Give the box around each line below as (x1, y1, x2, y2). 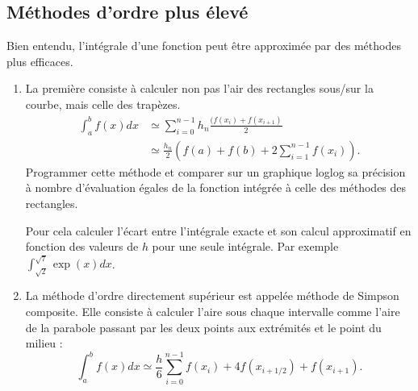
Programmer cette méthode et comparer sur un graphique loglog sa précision (25, 163, 406, 180)
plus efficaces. (6, 52, 73, 69)
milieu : (25, 335, 63, 351)
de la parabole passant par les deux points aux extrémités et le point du (25, 318, 382, 335)
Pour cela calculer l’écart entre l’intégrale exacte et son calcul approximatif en (25, 222, 412, 239)
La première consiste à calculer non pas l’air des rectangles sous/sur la (25, 80, 374, 97)
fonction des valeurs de (25, 238, 139, 255)
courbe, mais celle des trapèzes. (25, 95, 181, 112)
